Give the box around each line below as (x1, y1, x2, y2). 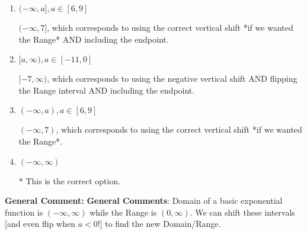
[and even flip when (5, 217, 76, 230)
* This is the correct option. (18, 174, 121, 187)
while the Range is (89, 206, 157, 218)
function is (5, 206, 43, 218)
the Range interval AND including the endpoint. (18, 84, 195, 96)
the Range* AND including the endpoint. (18, 33, 169, 45)
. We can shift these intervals (190, 206, 295, 218)
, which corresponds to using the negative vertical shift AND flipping (47, 72, 298, 85)
